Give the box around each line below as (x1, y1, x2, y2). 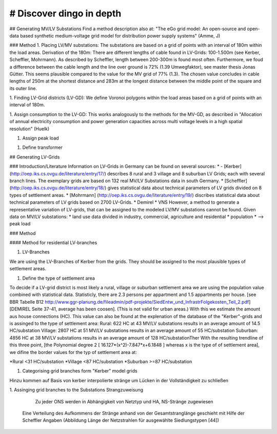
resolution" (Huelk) (9, 126, 50, 132)
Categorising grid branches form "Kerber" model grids (22, 368, 138, 374)
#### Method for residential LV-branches (9, 240, 97, 246)
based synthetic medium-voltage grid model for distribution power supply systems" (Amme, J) (19, 32, 221, 38)
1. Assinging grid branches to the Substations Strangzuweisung (9, 387, 144, 393)
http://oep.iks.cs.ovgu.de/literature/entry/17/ (11, 170, 105, 176)
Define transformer (22, 144, 63, 151)
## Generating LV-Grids (9, 154, 60, 160)
